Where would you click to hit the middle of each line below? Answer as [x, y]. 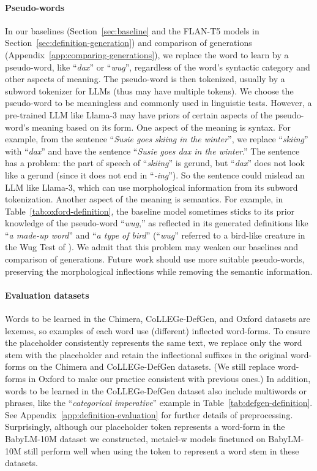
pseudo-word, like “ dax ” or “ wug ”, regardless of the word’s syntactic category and [158, 67]
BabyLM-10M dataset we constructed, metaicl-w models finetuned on [135, 438]
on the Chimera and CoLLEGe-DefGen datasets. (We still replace [152, 366]
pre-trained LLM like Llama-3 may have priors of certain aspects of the [139, 114]
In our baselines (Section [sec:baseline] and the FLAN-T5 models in [132, 30]
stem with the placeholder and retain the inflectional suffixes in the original [146, 354]
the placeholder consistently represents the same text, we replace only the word [154, 343]
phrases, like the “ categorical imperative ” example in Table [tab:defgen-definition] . [159, 403]
